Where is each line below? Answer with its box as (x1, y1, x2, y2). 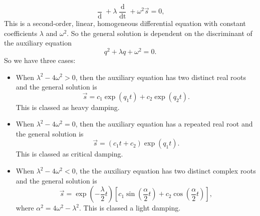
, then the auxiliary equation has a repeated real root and (75, 118, 253, 129)
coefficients (4, 27, 38, 38)
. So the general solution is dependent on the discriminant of (67, 27, 252, 38)
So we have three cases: (4, 54, 76, 65)
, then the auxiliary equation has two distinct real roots (75, 71, 246, 82)
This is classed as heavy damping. (16, 101, 120, 112)
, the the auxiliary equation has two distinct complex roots (75, 165, 256, 176)
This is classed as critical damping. (16, 148, 123, 159)
